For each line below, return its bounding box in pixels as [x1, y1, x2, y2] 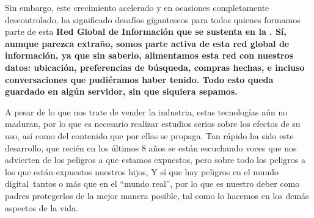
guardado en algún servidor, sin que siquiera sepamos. [5, 85, 238, 98]
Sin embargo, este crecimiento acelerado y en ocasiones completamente [5, 1, 269, 13]
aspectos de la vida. [5, 201, 78, 214]
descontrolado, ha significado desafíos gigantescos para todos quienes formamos [5, 13, 301, 26]
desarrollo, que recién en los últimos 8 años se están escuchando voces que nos [5, 141, 297, 154]
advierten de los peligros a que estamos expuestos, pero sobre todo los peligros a [5, 153, 306, 166]
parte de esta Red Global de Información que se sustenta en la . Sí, [5, 25, 287, 38]
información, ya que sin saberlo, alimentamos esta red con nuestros [5, 49, 293, 62]
